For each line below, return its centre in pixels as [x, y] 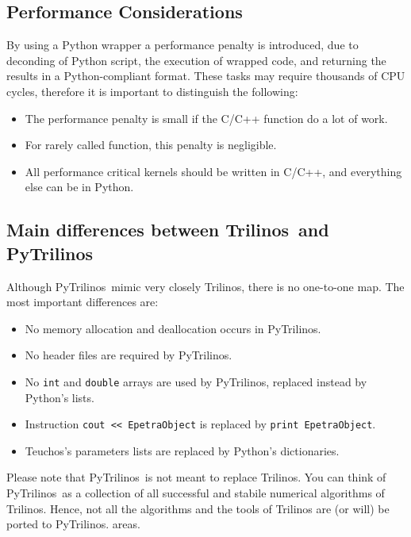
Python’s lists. [60, 397]
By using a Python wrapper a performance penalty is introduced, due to [182, 45]
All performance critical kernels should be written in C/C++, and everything [213, 171]
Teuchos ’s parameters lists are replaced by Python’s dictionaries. [182, 450]
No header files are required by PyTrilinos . [129, 355]
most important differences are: [83, 302]
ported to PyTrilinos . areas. [73, 524]
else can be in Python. [79, 187]
